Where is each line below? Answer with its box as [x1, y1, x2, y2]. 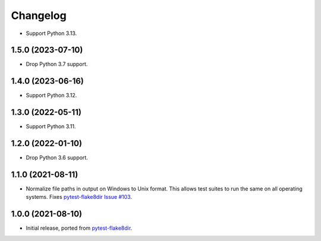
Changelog [11, 9, 67, 22]
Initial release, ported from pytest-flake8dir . [26, 224, 133, 232]
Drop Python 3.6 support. [26, 154, 89, 161]
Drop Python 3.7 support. [26, 61, 88, 68]
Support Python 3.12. [26, 92, 77, 99]
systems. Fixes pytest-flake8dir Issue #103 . [26, 194, 132, 201]
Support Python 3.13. [26, 30, 77, 37]
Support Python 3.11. [26, 123, 76, 130]
